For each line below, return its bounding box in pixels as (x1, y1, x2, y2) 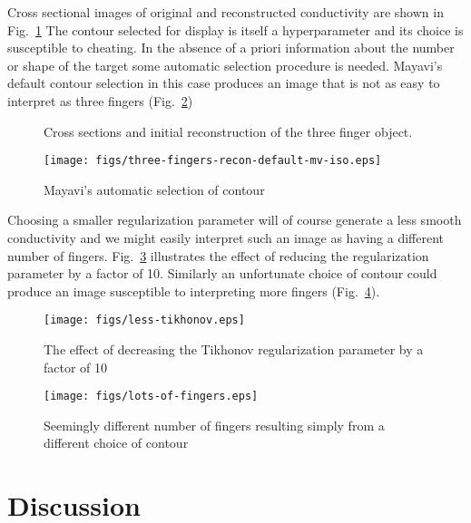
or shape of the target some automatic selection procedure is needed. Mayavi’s (7, 55, 443, 74)
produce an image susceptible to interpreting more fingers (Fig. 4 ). (7, 281, 380, 300)
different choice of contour (44, 433, 189, 452)
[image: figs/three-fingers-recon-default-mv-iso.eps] (44, 154, 382, 168)
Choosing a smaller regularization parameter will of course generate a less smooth (7, 210, 462, 229)
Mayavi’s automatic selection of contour (44, 179, 265, 199)
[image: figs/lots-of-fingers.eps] (44, 390, 259, 403)
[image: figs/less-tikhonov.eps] (44, 314, 245, 327)
